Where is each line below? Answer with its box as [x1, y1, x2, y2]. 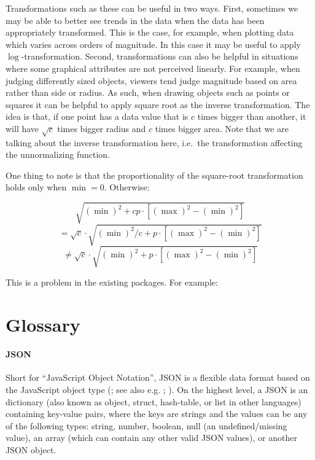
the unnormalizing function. [6, 148, 111, 161]
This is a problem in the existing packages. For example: [6, 275, 218, 288]
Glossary [6, 311, 80, 337]
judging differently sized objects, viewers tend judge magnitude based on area [6, 74, 297, 87]
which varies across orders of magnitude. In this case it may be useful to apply [6, 37, 301, 50]
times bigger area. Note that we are [155, 122, 289, 134]
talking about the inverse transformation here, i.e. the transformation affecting [6, 136, 303, 149]
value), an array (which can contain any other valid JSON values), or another [6, 431, 297, 444]
